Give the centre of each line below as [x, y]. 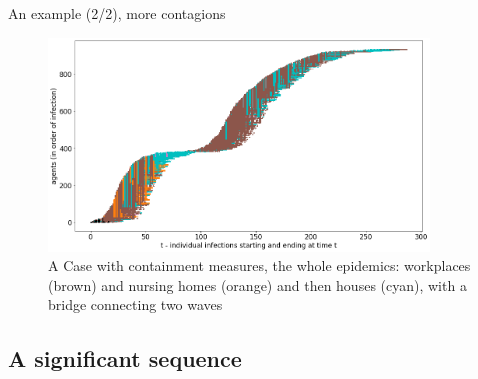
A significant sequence [125, 358]
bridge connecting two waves [135, 304]
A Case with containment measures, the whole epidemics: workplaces [259, 265]
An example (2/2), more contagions [117, 13]
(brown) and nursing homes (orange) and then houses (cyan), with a [257, 284]
